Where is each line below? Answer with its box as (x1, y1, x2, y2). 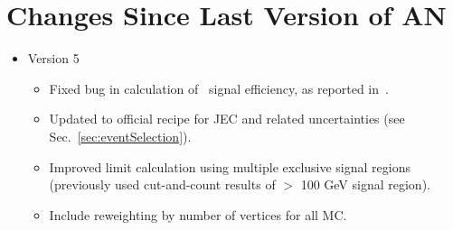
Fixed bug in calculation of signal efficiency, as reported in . (49, 78, 389, 97)
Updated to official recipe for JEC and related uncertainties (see (49, 109, 405, 128)
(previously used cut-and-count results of (49, 175, 276, 194)
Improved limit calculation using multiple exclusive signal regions (49, 157, 411, 176)
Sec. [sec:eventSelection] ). (49, 126, 192, 145)
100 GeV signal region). (300, 175, 430, 194)
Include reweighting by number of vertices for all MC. (49, 205, 347, 224)
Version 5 (27, 49, 80, 68)
